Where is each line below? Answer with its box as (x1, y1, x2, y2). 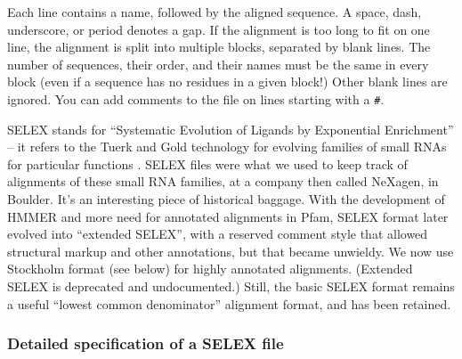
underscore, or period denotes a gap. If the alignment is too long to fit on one (7, 20, 430, 38)
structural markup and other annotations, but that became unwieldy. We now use (7, 241, 454, 260)
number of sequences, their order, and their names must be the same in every (7, 54, 429, 73)
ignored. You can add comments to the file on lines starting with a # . (7, 89, 385, 108)
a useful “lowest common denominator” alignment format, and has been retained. (7, 294, 451, 313)
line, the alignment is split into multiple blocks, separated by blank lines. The (7, 37, 431, 56)
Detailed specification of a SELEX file (7, 332, 284, 355)
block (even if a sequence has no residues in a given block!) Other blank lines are (7, 72, 448, 91)
